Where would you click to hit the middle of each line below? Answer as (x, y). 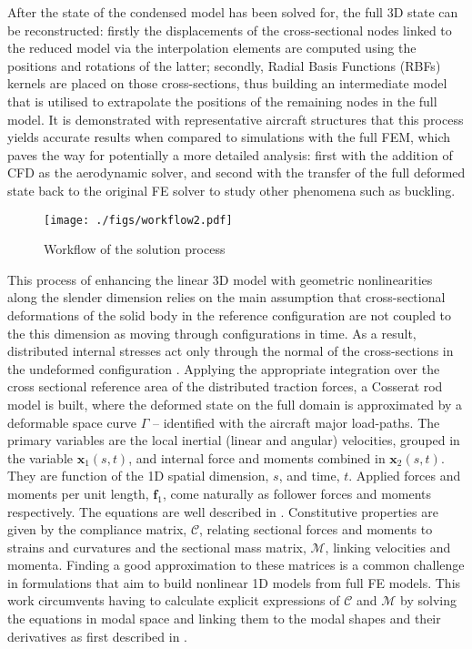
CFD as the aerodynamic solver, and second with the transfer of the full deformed (236, 172)
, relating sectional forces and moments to (316, 529)
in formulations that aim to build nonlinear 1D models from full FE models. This (234, 582)
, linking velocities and (388, 547)
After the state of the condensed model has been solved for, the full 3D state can (233, 12)
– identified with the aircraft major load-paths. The (296, 422)
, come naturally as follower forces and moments (297, 493)
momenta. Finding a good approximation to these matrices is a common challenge (236, 565)
